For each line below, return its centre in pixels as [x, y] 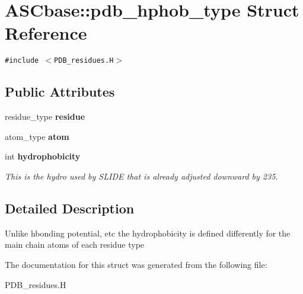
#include [22, 61]
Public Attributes [60, 92]
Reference [46, 33]
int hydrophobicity [43, 156]
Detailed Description [70, 208]
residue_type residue [45, 116]
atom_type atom [37, 136]
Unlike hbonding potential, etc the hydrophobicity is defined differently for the [148, 233]
